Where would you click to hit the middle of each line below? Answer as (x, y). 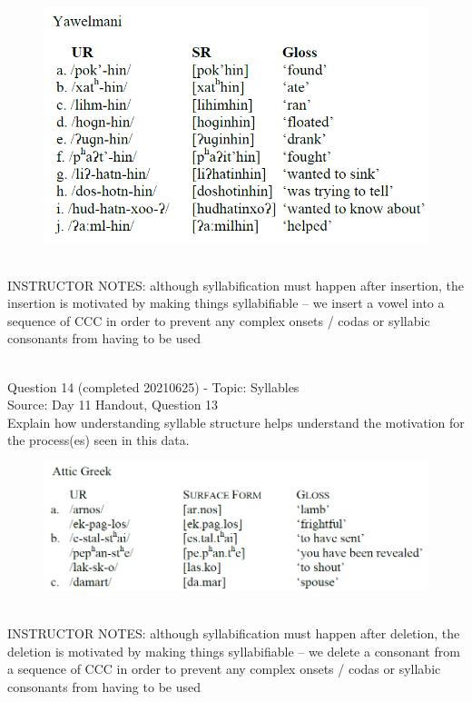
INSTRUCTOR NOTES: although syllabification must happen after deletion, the (234, 633)
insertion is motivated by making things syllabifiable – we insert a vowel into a (226, 303)
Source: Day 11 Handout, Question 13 (113, 405)
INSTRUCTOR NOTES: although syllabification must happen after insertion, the (236, 285)
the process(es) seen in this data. (98, 440)
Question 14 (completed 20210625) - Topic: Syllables (153, 386)
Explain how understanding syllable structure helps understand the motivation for (236, 422)
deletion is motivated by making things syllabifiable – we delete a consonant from (234, 651)
